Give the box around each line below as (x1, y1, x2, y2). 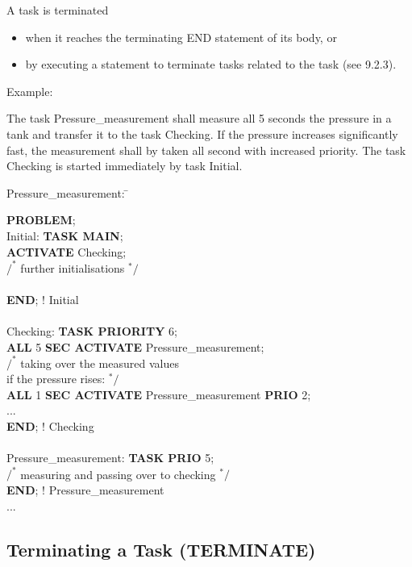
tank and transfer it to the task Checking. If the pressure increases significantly (6, 125, 398, 142)
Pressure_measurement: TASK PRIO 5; (6, 449, 214, 466)
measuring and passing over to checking (20, 465, 216, 482)
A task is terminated (6, 2, 109, 18)
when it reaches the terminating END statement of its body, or (25, 28, 337, 45)
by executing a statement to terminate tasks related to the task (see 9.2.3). (25, 56, 397, 73)
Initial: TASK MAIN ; (6, 227, 123, 244)
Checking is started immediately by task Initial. (6, 157, 243, 174)
